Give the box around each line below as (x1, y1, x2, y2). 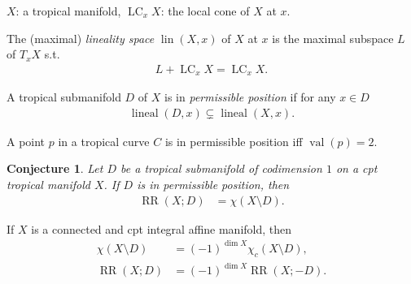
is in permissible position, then (137, 176, 290, 193)
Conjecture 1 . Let (7, 160, 103, 177)
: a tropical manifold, (15, 2, 121, 19)
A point (7, 132, 46, 149)
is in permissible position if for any (164, 88, 336, 105)
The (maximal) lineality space (7, 29, 155, 46)
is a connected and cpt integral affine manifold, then (31, 220, 292, 237)
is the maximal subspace (272, 29, 394, 46)
